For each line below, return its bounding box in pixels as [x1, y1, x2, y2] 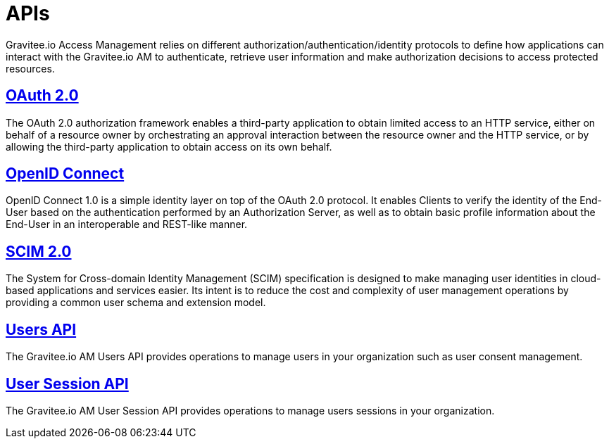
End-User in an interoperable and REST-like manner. [6, 218, 248, 231]
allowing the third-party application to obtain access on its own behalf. [6, 140, 332, 153]
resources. [6, 62, 55, 75]
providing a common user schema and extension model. [6, 296, 266, 309]
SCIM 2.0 [6, 242, 72, 260]
